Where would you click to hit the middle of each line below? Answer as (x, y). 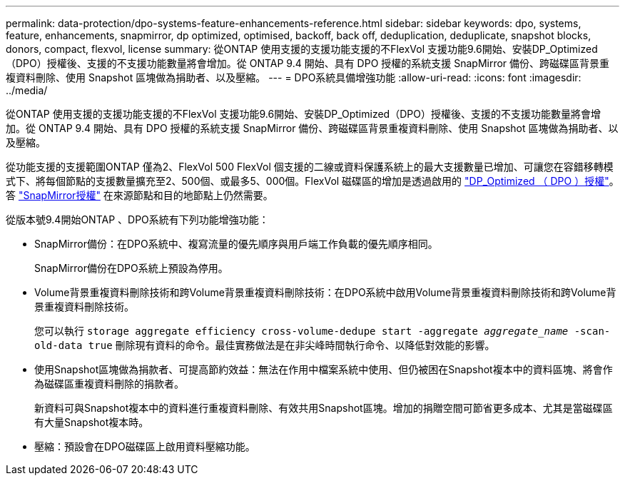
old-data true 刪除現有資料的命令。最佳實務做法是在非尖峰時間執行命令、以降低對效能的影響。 (265, 345)
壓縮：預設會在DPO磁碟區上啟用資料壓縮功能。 (145, 446)
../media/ (27, 90)
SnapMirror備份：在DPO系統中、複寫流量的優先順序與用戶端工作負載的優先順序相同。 (236, 244)
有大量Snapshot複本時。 (92, 422)
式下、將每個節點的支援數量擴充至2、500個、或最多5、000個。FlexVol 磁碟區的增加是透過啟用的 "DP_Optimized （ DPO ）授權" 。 (312, 181)
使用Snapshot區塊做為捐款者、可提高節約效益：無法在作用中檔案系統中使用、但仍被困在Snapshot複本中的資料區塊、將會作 (324, 369)
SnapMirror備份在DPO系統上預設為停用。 (131, 268)
